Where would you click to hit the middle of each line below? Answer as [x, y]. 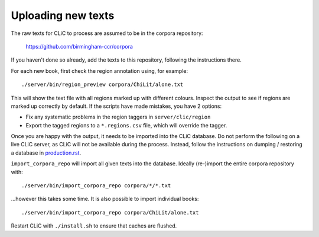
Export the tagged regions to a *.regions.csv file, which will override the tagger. [126, 125]
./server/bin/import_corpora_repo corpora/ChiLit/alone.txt [110, 212]
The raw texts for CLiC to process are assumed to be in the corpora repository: [107, 33]
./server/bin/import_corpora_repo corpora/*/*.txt [96, 186]
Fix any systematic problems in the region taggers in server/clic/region [118, 117]
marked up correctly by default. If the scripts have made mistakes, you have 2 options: [116, 106]
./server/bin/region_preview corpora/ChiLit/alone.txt [102, 85]
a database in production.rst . [46, 153]
